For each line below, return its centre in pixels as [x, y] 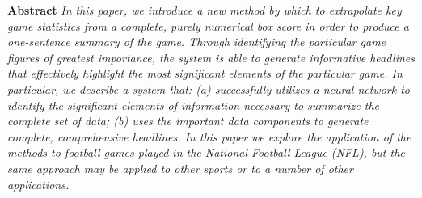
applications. [38, 184]
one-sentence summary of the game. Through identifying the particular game [197, 42]
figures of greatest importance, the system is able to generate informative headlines [211, 57]
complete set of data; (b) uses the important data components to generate [188, 121]
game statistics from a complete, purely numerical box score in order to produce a [208, 25]
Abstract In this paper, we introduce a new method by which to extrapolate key [205, 10]
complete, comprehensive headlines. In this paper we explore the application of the [209, 136]
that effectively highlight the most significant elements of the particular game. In [205, 73]
